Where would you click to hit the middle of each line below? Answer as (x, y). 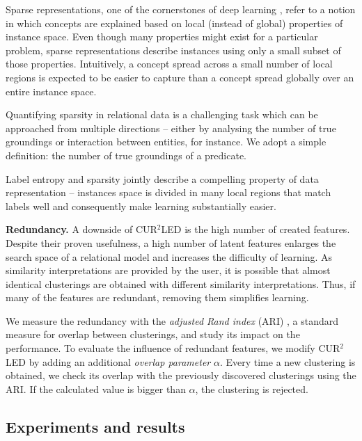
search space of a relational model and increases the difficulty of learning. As (169, 256)
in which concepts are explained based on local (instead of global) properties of (174, 23)
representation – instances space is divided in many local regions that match (168, 192)
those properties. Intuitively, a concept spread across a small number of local (169, 64)
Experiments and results (95, 426)
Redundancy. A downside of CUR (81, 229)
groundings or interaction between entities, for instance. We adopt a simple (166, 142)
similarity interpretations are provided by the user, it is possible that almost (168, 270)
